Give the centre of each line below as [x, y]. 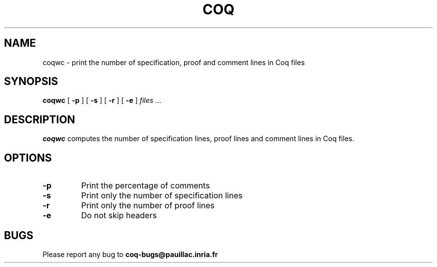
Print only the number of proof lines [148, 206]
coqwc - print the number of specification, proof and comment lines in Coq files [174, 62]
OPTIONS [28, 158]
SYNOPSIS [31, 82]
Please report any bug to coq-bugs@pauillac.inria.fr [130, 254]
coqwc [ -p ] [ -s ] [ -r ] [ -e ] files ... [102, 100]
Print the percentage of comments [145, 186]
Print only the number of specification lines [162, 196]
